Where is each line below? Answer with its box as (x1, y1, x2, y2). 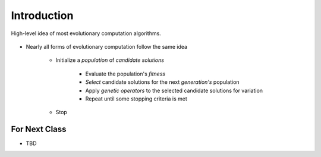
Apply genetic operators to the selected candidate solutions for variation (85, 87, 263, 94)
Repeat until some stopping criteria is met (85, 95, 187, 102)
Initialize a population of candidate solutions (55, 56, 165, 64)
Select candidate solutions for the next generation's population (85, 78, 240, 86)
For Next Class (11, 124, 67, 134)
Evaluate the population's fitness (85, 70, 166, 77)
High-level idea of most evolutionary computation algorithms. (11, 30, 162, 37)
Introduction (11, 9, 74, 22)
